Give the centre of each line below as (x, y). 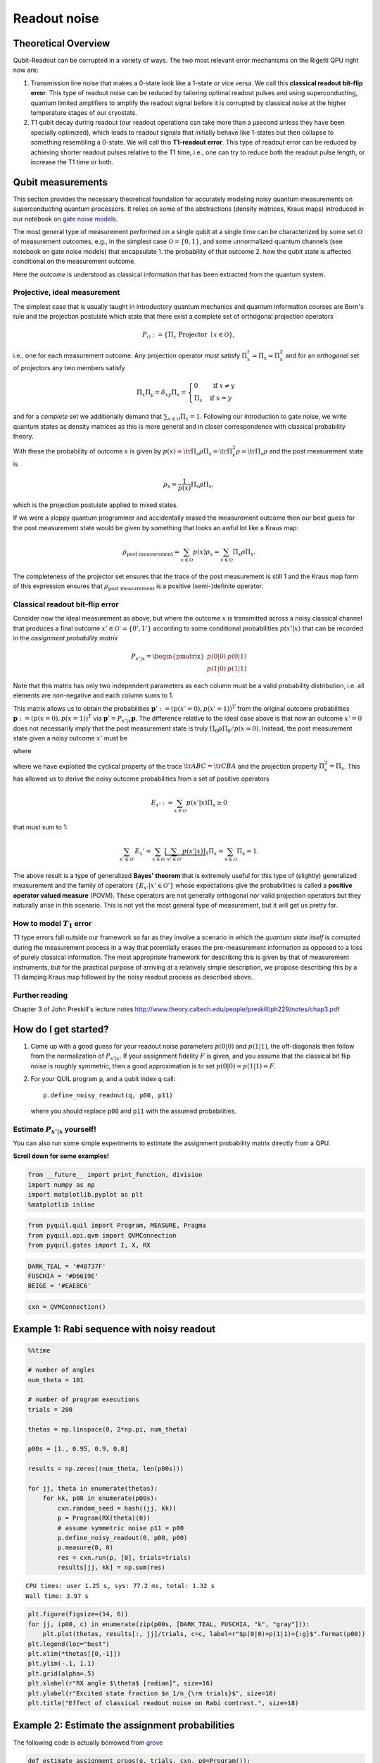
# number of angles (61, 1370)
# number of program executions (84, 1399)
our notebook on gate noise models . (65, 219)
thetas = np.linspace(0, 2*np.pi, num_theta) (108, 1429)
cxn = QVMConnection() (67, 1307)
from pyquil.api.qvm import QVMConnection (102, 1235)
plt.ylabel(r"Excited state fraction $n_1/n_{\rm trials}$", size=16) (152, 1693)
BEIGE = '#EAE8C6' (59, 1286)
